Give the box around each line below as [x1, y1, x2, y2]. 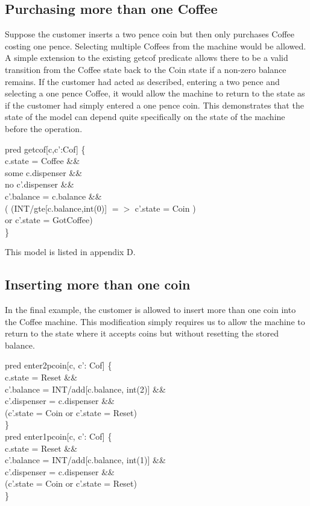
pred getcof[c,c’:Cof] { [5, 142, 86, 155]
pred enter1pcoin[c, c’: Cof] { [5, 430, 112, 443]
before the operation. [5, 122, 83, 134]
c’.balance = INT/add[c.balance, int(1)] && [5, 454, 166, 466]
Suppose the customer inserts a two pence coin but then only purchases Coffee [5, 28, 295, 40]
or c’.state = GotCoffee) [5, 213, 93, 226]
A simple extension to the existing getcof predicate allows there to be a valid [5, 51, 288, 64]
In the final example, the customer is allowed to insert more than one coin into [5, 303, 296, 316]
